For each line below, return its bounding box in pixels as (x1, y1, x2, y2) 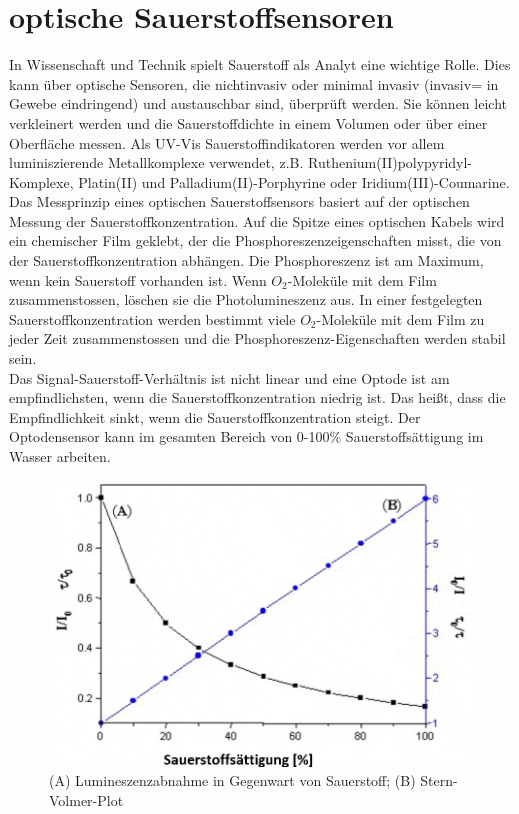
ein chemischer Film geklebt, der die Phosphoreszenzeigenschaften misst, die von (9, 230, 502, 251)
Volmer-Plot (49, 789, 124, 810)
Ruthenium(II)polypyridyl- (307, 152, 473, 173)
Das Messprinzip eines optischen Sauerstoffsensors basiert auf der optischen (9, 191, 470, 212)
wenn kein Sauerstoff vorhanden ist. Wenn (9, 269, 267, 290)
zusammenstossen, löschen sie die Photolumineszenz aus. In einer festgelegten (9, 289, 483, 310)
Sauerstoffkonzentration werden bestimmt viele (9, 308, 296, 329)
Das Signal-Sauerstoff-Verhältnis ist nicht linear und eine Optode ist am (9, 367, 450, 388)
